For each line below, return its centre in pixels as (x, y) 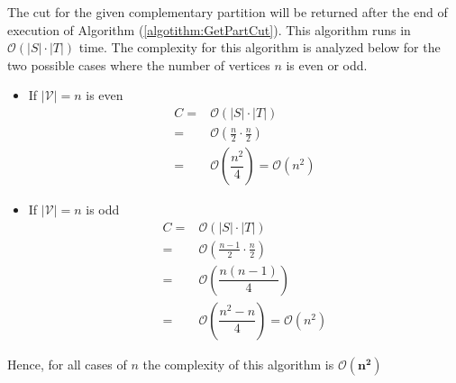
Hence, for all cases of (67, 364)
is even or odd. (327, 64)
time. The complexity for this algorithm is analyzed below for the (260, 47)
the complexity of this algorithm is (238, 364)
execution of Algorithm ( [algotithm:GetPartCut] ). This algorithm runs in (209, 29)
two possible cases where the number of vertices (139, 64)
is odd (103, 210)
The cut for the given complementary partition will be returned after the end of (228, 12)
